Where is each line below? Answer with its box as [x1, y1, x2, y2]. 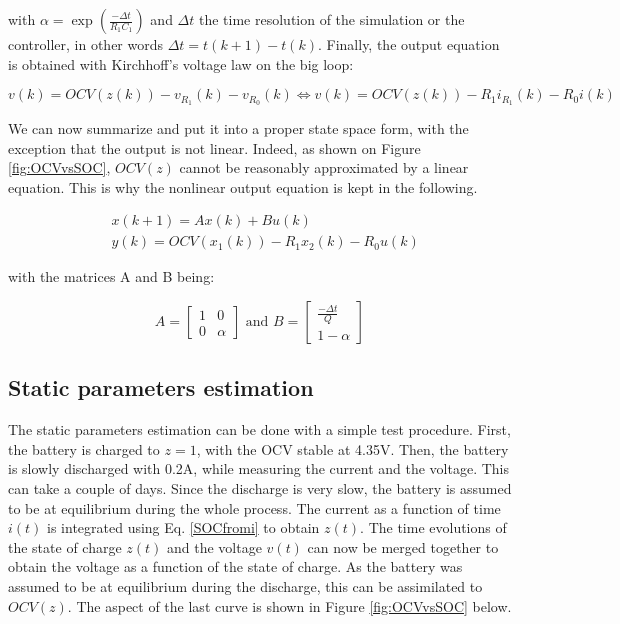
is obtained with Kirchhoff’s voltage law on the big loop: [8, 53, 354, 74]
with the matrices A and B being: [8, 266, 215, 287]
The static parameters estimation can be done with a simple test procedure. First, [8, 419, 511, 440]
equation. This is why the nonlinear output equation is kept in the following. [8, 176, 478, 197]
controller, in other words [8, 34, 164, 54]
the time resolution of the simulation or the [199, 9, 465, 29]
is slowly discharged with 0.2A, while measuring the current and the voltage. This [8, 458, 510, 479]
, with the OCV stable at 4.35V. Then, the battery [196, 438, 509, 459]
